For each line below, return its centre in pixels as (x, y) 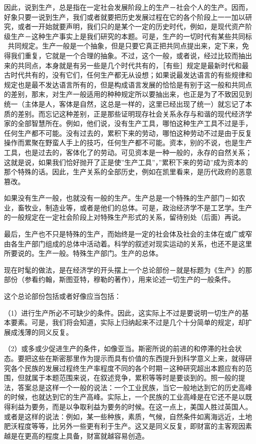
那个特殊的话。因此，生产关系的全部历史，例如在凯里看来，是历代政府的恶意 (128, 172)
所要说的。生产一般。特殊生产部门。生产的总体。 (83, 253)
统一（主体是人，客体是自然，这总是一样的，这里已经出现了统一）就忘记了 (125, 103)
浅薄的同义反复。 (45, 332)
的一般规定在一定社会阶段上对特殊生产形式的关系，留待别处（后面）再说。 (125, 217)
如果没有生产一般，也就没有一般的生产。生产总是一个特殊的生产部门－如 (121, 198)
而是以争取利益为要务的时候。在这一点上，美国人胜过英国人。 (152, 406)
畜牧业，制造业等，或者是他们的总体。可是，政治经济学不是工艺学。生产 (135, 207)
